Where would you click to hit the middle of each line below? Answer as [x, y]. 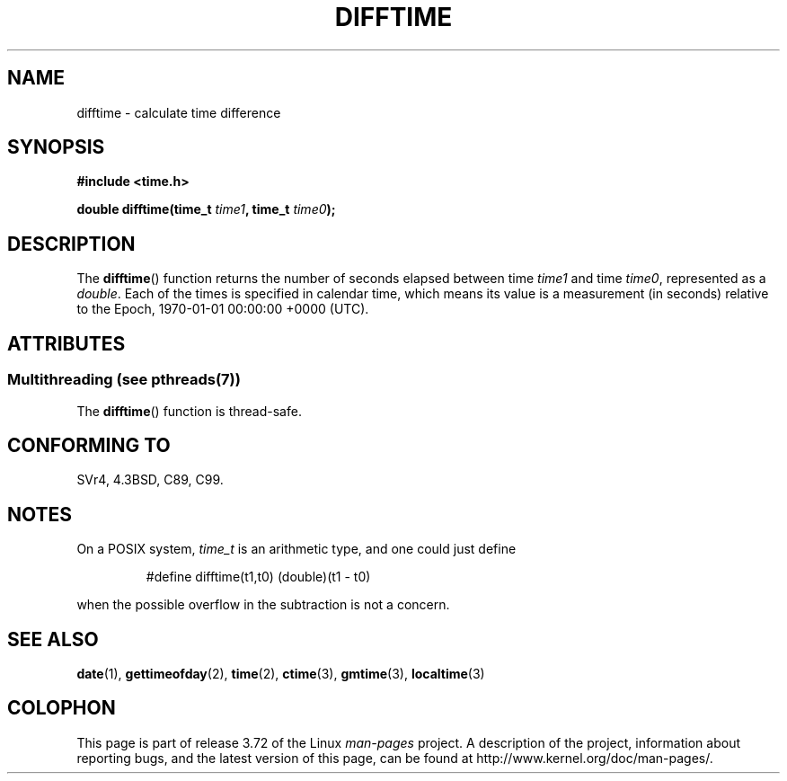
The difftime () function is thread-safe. [189, 411]
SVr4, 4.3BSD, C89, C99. [150, 480]
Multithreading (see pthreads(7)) [124, 380]
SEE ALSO [53, 639]
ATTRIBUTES [66, 343]
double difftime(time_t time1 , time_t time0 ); [206, 209]
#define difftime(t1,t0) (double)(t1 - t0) [258, 577]
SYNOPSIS [56, 147]
